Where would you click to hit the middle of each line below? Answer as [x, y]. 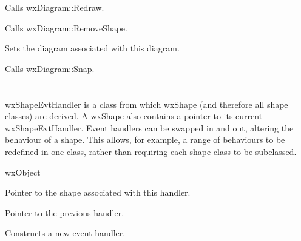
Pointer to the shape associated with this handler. [98, 192]
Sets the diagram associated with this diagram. [92, 48]
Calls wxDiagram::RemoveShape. [66, 28]
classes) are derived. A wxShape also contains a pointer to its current [134, 116]
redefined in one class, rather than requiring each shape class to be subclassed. [151, 151]
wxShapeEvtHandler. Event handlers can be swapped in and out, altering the [149, 127]
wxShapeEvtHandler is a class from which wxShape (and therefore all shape [147, 104]
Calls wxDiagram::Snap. [50, 68]
